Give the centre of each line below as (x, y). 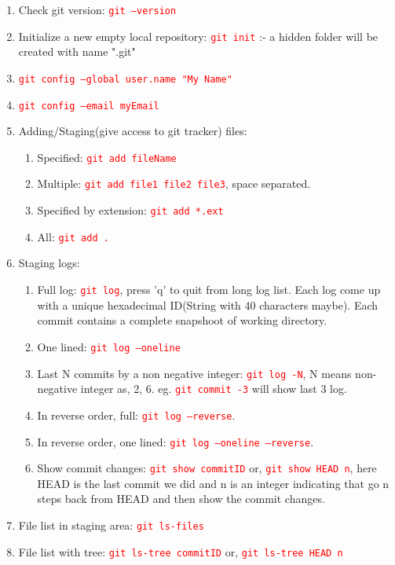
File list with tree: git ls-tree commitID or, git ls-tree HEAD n (181, 551)
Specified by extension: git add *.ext (130, 210)
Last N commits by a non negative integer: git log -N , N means (194, 373)
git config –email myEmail (89, 106)
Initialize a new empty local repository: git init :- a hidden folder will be (198, 36)
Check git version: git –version (97, 9)
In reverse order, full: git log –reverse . (136, 415)
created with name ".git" (77, 51)
